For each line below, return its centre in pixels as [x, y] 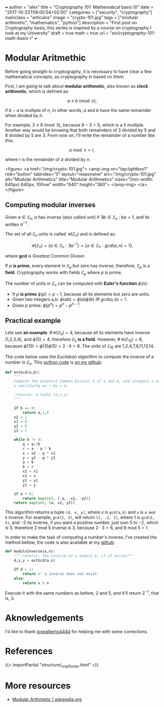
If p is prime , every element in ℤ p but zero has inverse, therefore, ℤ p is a [78, 267]
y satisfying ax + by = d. [41, 386]
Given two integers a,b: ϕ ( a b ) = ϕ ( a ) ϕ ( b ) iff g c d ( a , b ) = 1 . [70, 299]
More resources [38, 686]
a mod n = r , [82, 150]
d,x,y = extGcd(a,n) [35, 560]
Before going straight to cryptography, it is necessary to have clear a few [79, 71]
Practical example [33, 320]
